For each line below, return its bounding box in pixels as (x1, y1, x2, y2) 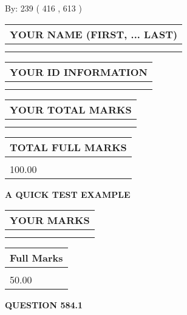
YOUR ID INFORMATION (10, 64, 148, 79)
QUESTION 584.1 (5, 299, 83, 311)
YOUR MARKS (10, 213, 90, 228)
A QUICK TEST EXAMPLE (5, 188, 131, 200)
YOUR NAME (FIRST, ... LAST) (10, 27, 178, 41)
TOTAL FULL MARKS (10, 140, 127, 154)
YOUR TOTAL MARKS (10, 102, 132, 117)
